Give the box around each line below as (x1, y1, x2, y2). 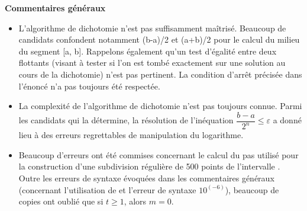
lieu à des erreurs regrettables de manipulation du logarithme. (18, 129, 244, 141)
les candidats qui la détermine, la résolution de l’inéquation (18, 114, 234, 126)
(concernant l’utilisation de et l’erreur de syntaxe (18, 183, 196, 196)
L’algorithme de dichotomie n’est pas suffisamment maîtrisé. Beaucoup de (18, 21, 286, 34)
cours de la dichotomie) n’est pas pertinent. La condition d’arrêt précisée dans (18, 68, 302, 80)
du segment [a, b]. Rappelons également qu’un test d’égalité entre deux (18, 44, 277, 57)
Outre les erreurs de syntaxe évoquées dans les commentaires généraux (18, 171, 274, 184)
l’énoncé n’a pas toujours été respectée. (18, 79, 160, 92)
